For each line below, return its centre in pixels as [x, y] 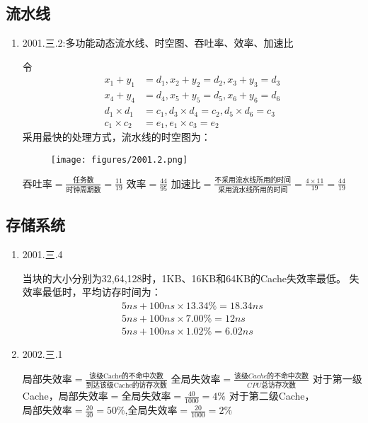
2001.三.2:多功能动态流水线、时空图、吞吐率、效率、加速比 [158, 43]
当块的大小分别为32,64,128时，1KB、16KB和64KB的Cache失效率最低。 [184, 278]
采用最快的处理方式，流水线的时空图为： [116, 137]
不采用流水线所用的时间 [253, 181]
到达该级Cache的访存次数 [126, 386]
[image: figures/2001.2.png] [119, 160]
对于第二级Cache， [272, 396]
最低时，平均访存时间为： [102, 292]
